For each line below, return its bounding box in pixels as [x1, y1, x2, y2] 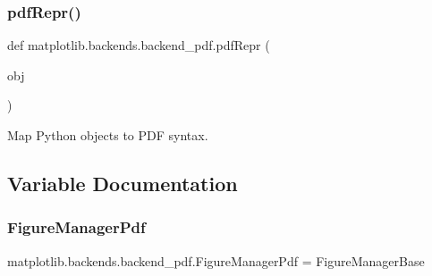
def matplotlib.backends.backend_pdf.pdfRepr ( [7, 36, 270, 54]
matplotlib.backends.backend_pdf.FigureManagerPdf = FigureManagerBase [7, 251, 425, 270]
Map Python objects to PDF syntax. [7, 126, 208, 144]
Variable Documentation [7, 169, 238, 197]
